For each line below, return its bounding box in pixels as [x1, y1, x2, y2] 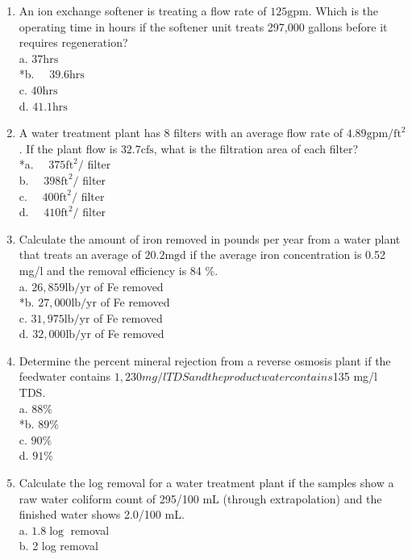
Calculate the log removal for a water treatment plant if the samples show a [19, 474, 394, 491]
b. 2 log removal [19, 537, 98, 554]
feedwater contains [19, 368, 111, 385]
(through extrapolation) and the [223, 490, 382, 507]
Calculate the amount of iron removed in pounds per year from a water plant [19, 230, 401, 247]
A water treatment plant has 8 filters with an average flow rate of [19, 124, 343, 141]
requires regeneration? [19, 34, 128, 51]
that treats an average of [19, 246, 141, 263]
